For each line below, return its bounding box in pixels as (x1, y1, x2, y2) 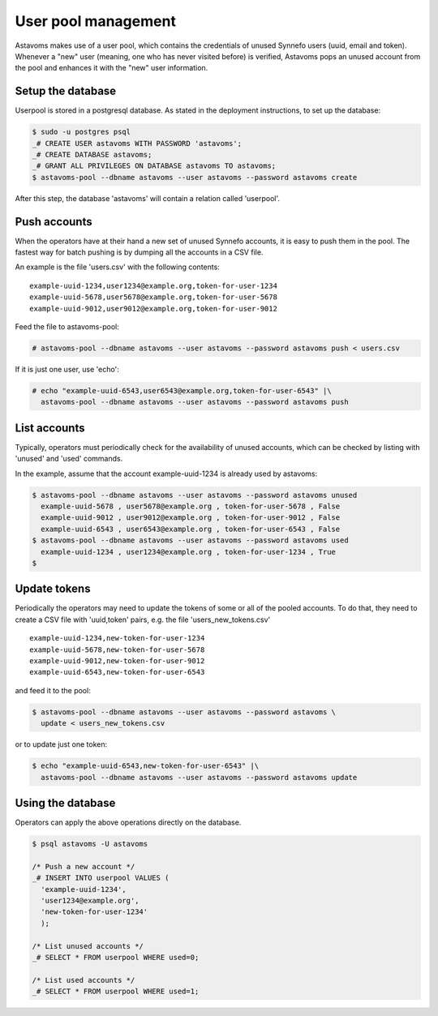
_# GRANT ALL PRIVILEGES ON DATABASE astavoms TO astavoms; (32, 161, 277, 170)
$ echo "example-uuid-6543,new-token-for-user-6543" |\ (32, 761, 260, 770)
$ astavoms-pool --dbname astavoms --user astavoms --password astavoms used (32, 536, 349, 545)
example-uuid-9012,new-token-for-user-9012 (29, 657, 205, 666)
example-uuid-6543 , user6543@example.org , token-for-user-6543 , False (41, 524, 341, 534)
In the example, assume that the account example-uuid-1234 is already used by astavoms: (15, 469, 318, 478)
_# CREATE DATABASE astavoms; (32, 150, 152, 159)
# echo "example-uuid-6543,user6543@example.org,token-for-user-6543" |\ (32, 386, 332, 395)
